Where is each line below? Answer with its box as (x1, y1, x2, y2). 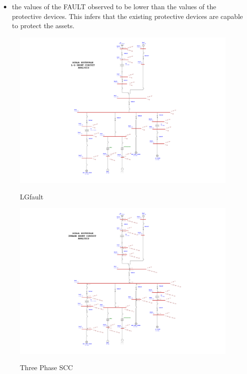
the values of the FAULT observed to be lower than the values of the (12, 1, 216, 11)
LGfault (20, 191, 44, 201)
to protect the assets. (12, 20, 75, 31)
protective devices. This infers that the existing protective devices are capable (12, 11, 243, 21)
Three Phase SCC (20, 362, 73, 373)
